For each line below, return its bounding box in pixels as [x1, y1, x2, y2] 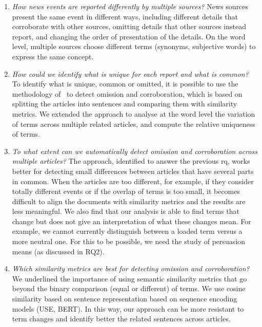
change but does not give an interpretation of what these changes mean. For [12, 215, 251, 226]
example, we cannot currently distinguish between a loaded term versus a [12, 226, 243, 236]
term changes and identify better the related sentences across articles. [12, 313, 231, 324]
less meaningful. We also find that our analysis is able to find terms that [12, 206, 239, 216]
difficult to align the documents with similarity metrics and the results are [12, 195, 246, 206]
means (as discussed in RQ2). [12, 246, 105, 256]
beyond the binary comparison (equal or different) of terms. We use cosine [12, 283, 246, 294]
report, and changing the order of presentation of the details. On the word [12, 31, 246, 41]
